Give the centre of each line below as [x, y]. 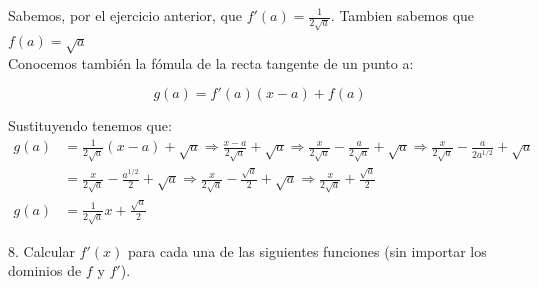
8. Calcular [41, 250]
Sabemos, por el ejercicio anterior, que [125, 15]
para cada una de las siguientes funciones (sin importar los [307, 250]
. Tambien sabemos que [402, 15]
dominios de [45, 270]
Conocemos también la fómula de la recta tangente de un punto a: [211, 62]
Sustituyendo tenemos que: [90, 125]
